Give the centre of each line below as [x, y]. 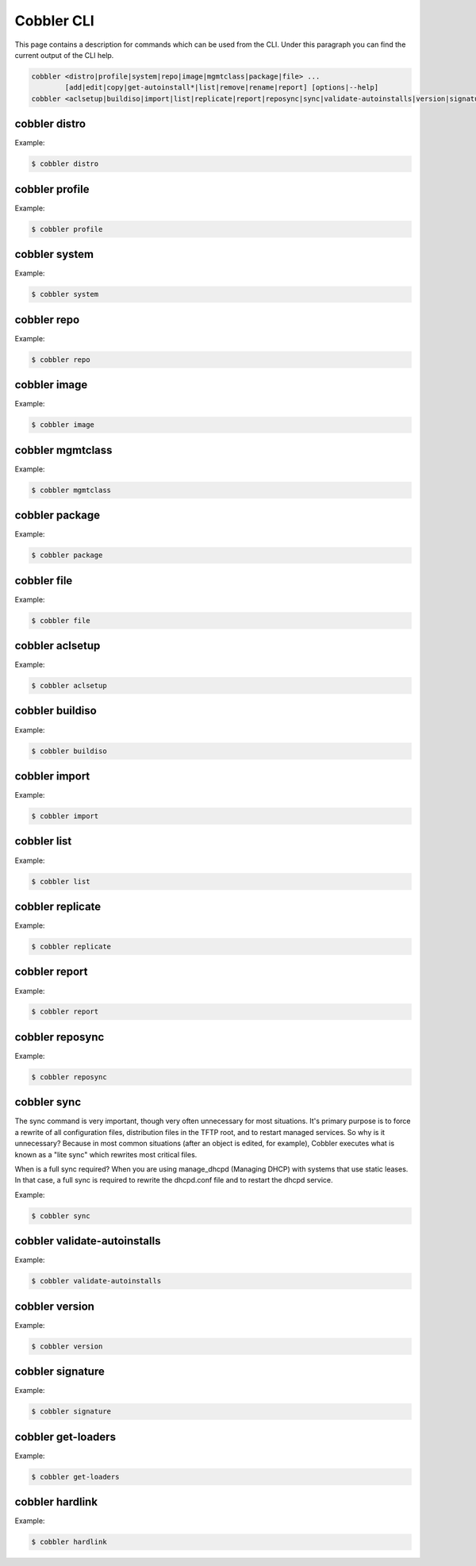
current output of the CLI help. [64, 55]
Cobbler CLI [54, 21]
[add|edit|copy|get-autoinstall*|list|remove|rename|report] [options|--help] [222, 88]
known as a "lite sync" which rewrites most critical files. [106, 1154]
